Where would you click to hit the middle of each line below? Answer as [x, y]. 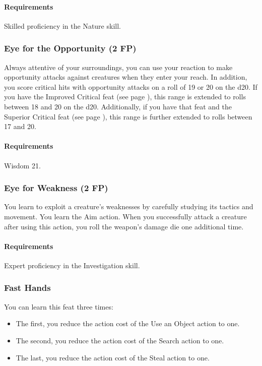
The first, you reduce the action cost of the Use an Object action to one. [128, 323]
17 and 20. [20, 126]
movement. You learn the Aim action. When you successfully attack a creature [125, 216]
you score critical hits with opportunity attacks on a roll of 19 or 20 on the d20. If [131, 86]
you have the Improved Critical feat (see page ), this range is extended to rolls [125, 97]
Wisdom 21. [22, 165]
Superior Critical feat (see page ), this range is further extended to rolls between [128, 116]
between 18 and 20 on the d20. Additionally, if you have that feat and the [118, 106]
